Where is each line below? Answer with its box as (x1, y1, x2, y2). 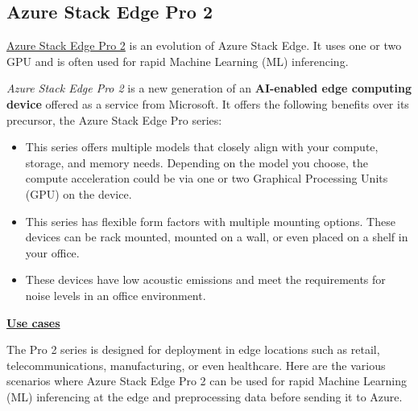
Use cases (6, 314, 60, 331)
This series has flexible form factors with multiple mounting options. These (25, 212, 395, 229)
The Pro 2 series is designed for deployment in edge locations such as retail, (6, 341, 380, 358)
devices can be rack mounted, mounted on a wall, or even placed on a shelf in (25, 228, 408, 245)
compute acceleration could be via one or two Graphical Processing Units (25, 170, 388, 187)
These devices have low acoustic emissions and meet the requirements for (25, 271, 386, 288)
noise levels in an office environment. (25, 286, 206, 303)
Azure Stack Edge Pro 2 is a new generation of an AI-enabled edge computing (6, 80, 412, 97)
